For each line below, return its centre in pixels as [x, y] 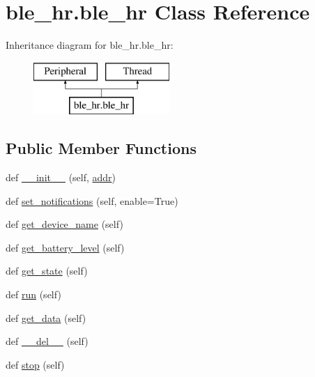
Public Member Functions [101, 148]
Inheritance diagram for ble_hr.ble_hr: [90, 45]
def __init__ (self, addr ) [61, 177]
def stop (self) [35, 364]
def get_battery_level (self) [65, 247]
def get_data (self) [46, 317]
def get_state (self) [47, 271]
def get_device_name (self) [64, 224]
